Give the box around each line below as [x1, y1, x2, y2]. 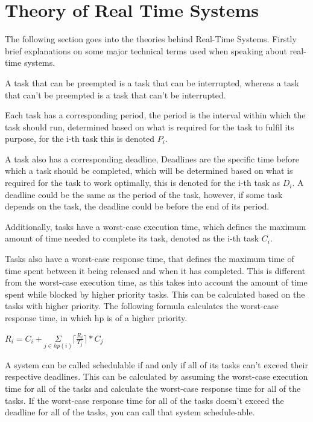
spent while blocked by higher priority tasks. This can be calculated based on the [5, 287, 305, 300]
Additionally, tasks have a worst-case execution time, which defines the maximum [5, 220, 306, 232]
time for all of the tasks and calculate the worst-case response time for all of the [5, 382, 301, 394]
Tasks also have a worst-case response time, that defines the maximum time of [5, 252, 294, 265]
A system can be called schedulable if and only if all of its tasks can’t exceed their [5, 358, 308, 371]
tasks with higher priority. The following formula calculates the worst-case [5, 299, 279, 312]
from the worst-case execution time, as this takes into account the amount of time [5, 276, 308, 289]
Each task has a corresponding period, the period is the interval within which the [5, 109, 306, 121]
